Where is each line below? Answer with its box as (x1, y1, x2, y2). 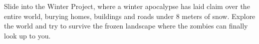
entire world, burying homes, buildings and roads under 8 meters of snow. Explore (4, 10, 256, 21)
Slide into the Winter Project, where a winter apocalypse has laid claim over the (4, 1, 250, 11)
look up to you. (4, 30, 51, 40)
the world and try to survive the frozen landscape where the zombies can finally (4, 20, 248, 31)
